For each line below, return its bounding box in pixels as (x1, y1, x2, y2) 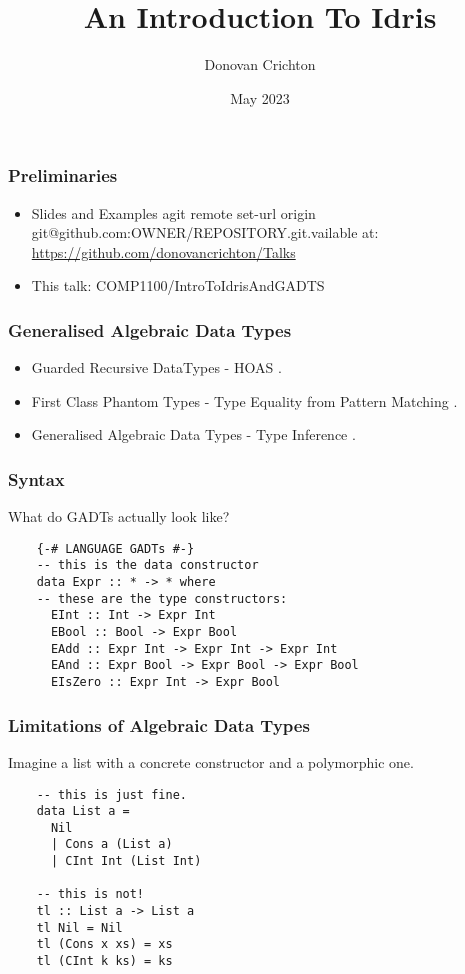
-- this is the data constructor (36, 558, 259, 573)
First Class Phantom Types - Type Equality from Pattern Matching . (31, 390, 458, 411)
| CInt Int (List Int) (50, 854, 202, 869)
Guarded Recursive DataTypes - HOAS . (31, 357, 282, 378)
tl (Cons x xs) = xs (36, 937, 173, 952)
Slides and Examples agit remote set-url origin (31, 202, 316, 223)
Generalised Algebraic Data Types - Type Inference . (31, 424, 356, 445)
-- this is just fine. (36, 787, 187, 802)
